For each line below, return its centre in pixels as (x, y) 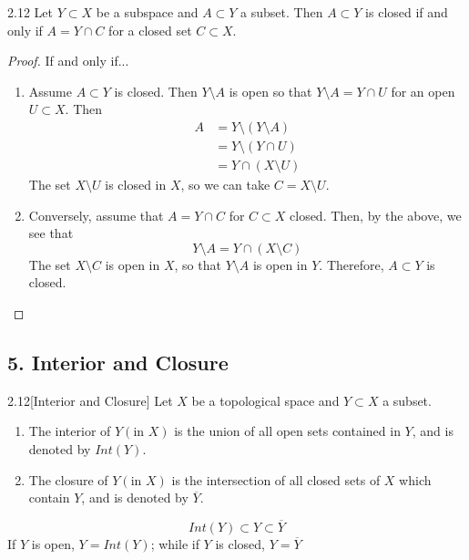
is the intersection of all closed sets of (276, 479)
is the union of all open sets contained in (287, 431)
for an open (423, 91)
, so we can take (225, 185)
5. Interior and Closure (118, 363)
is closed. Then (156, 91)
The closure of (68, 479)
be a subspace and (147, 12)
